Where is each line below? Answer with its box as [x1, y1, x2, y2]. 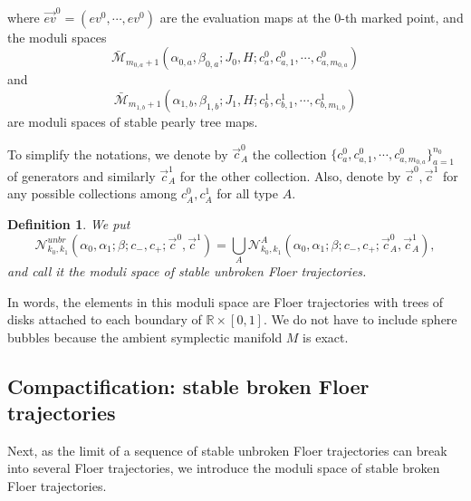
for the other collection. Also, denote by [179, 166, 401, 185]
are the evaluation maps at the [159, 7, 331, 26]
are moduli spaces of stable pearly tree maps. [7, 111, 258, 130]
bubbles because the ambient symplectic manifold [7, 327, 283, 346]
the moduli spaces [7, 27, 107, 46]
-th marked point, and [341, 7, 464, 26]
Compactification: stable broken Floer [7, 371, 370, 400]
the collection [252, 144, 327, 163]
